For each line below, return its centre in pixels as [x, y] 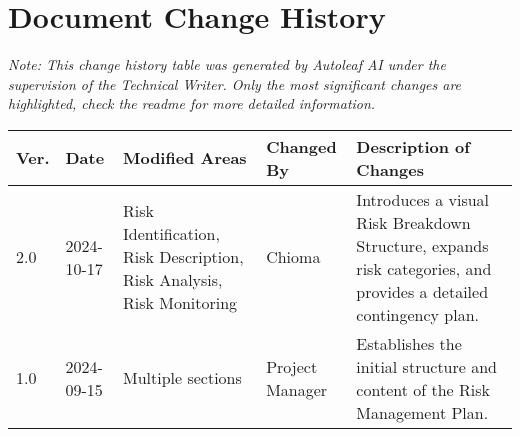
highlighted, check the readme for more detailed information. [192, 103]
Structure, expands [422, 245]
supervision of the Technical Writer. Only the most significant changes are [235, 83]
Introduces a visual [423, 199]
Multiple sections [182, 378]
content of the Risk [423, 389]
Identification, [171, 234]
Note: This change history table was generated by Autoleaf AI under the [227, 64]
